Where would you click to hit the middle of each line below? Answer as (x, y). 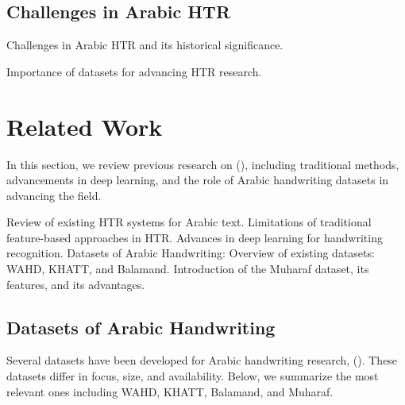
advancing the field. (54, 195)
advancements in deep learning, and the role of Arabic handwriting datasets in (198, 180)
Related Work (85, 126)
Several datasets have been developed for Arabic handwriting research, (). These (202, 360)
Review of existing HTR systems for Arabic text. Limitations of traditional (189, 222)
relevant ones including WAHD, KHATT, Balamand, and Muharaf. (170, 391)
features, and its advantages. (76, 284)
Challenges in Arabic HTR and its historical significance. (145, 45)
